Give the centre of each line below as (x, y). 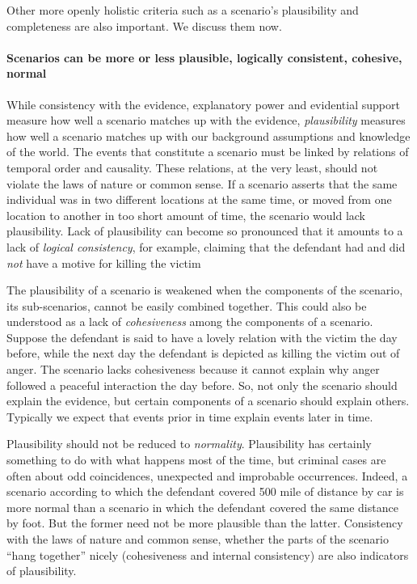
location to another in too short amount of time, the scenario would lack (186, 215)
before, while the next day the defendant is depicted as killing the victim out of (203, 353)
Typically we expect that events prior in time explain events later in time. (190, 416)
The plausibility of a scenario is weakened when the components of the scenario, (205, 290)
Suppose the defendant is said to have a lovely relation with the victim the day (202, 337)
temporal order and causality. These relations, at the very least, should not (192, 167)
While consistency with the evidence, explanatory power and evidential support (203, 104)
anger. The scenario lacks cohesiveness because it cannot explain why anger (193, 369)
